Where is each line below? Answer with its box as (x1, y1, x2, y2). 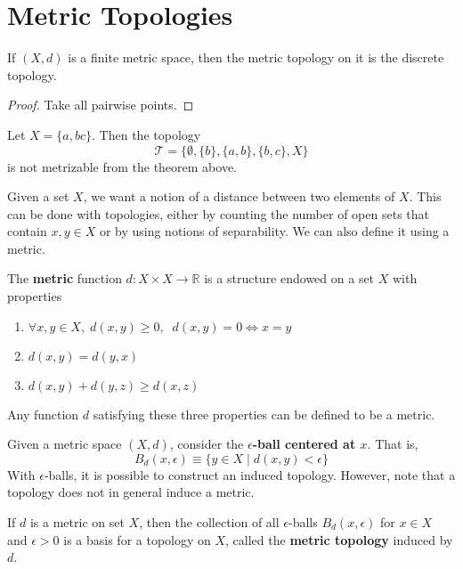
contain (7, 222, 47, 240)
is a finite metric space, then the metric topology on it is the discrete (68, 48, 444, 67)
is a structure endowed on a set (204, 269, 375, 288)
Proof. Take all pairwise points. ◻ (7, 95, 194, 114)
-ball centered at (252, 435, 356, 453)
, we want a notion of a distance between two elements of (83, 187, 395, 206)
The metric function (7, 269, 122, 288)
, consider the (169, 435, 244, 453)
